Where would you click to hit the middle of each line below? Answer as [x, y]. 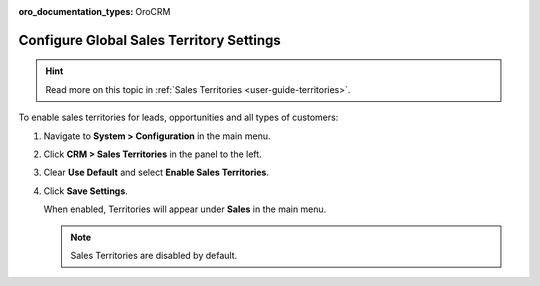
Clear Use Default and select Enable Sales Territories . [156, 172]
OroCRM [153, 11]
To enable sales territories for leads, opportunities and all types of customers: [178, 117]
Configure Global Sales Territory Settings [150, 40]
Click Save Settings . [86, 191]
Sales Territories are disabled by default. [154, 255]
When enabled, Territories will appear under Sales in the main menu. [185, 209]
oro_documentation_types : [76, 11]
